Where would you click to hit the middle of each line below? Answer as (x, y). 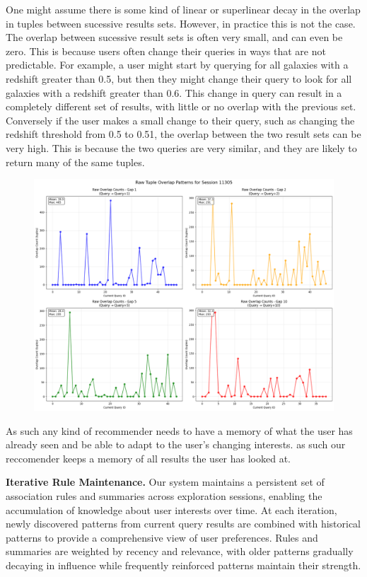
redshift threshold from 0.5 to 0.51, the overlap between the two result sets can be (183, 134)
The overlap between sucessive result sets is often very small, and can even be (174, 37)
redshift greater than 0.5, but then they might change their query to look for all (179, 78)
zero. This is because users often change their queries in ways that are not (166, 51)
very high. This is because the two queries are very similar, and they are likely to (181, 147)
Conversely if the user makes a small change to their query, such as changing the (180, 120)
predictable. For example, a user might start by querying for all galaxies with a (177, 65)
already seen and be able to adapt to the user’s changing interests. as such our (176, 444)
